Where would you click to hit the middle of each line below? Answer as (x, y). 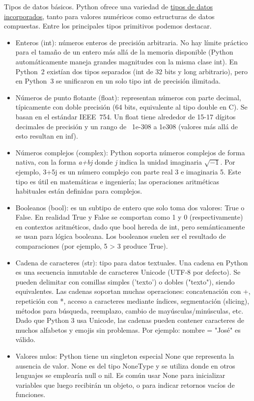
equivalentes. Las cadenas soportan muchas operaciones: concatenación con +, (133, 291)
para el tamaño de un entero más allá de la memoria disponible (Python (124, 52)
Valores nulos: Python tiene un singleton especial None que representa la (125, 356)
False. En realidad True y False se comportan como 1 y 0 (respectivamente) (129, 217)
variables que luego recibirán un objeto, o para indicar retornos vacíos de (125, 385)
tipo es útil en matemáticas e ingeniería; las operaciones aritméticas (117, 181)
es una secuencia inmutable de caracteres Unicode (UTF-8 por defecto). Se (128, 272)
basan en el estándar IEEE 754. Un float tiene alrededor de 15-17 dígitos (126, 116)
